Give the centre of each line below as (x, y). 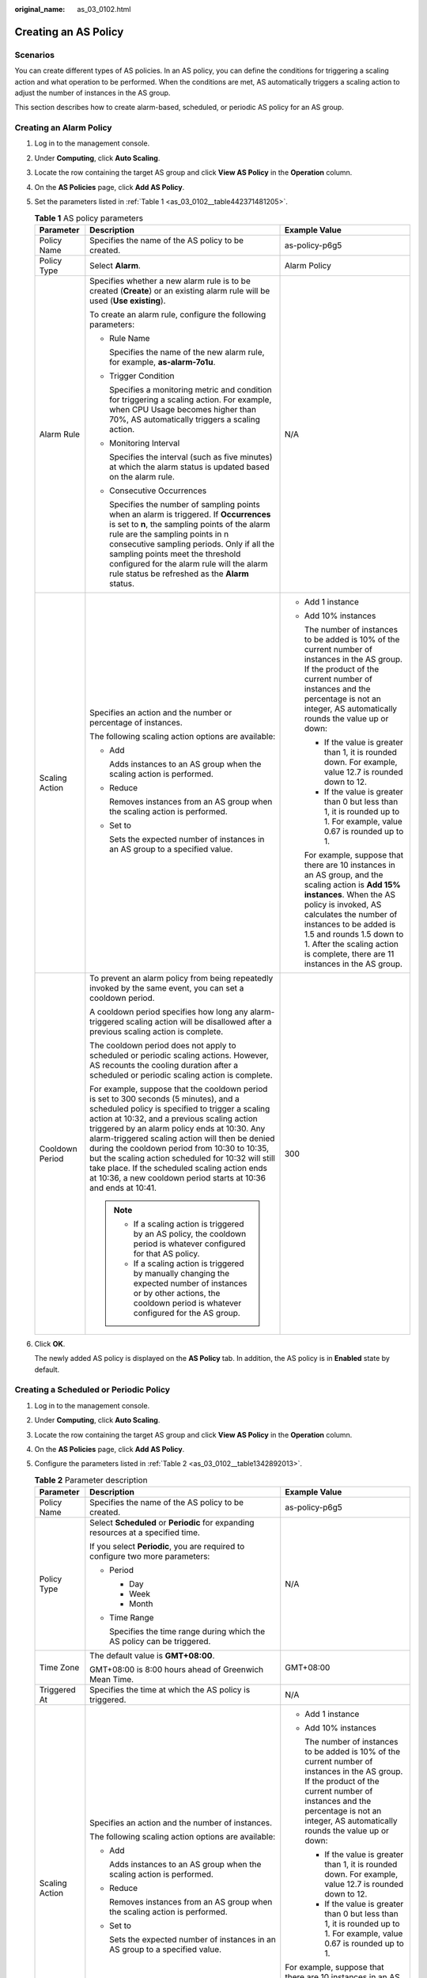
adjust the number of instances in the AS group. (93, 93)
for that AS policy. (166, 1253)
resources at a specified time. (145, 1533)
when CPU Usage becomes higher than (183, 409)
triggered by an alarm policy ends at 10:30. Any (178, 1128)
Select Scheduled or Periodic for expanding (172, 1523)
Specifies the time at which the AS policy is (170, 1690)
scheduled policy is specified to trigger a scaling (180, 1108)
